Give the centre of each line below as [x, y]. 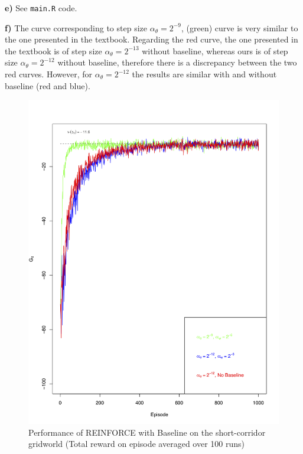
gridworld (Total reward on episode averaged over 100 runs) [136, 444]
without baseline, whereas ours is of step [215, 50]
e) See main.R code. [41, 8]
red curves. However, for [48, 74]
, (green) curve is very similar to [240, 27]
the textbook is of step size [53, 50]
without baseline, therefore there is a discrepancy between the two [177, 62]
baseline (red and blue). [48, 85]
